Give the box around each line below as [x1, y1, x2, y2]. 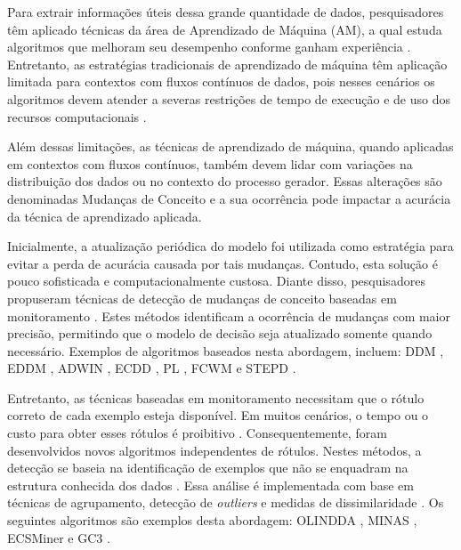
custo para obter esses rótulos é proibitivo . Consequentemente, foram [7, 424, 387, 442]
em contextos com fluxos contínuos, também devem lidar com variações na [7, 154, 413, 173]
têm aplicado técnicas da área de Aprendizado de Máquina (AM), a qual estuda [7, 20, 442, 38]
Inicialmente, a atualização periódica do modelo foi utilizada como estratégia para [7, 237, 454, 255]
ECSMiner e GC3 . [7, 528, 110, 546]
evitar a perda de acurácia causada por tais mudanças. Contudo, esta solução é [7, 254, 438, 272]
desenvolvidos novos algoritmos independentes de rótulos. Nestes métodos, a [7, 441, 422, 459]
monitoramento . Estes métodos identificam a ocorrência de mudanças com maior [7, 306, 450, 325]
